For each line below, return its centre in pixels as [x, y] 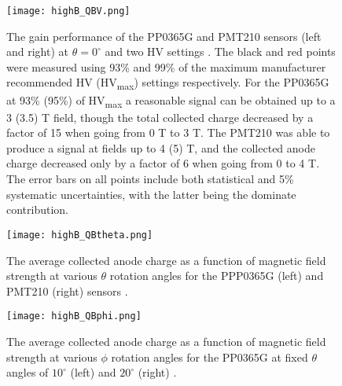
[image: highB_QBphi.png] [74, 316]
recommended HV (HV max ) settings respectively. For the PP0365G [168, 83]
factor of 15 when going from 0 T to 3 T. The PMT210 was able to [168, 132]
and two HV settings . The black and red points [220, 51]
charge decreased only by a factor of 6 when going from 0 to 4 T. [163, 163]
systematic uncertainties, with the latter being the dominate [151, 194]
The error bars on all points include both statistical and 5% [150, 179]
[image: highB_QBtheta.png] [80, 235]
